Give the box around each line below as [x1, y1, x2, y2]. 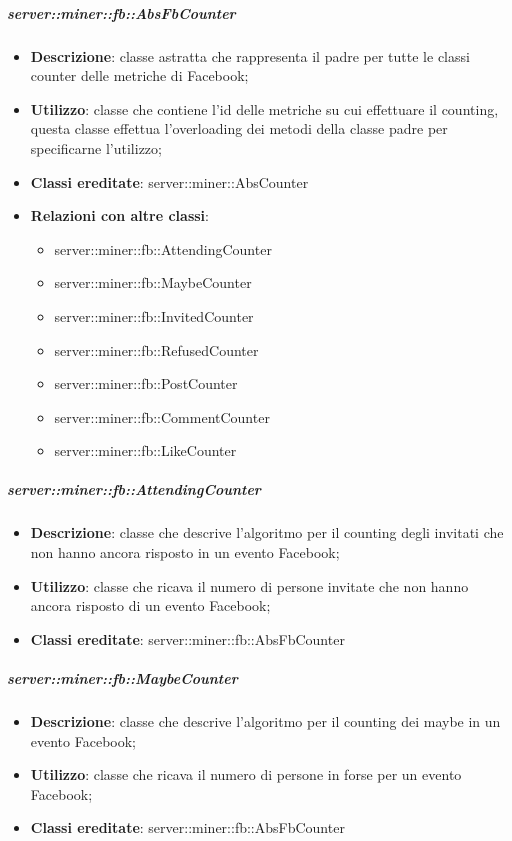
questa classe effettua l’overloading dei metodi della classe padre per [30, 118, 448, 139]
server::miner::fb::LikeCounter [54, 440, 237, 461]
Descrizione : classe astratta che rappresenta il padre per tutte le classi [30, 45, 470, 66]
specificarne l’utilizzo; [30, 137, 162, 158]
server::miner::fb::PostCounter [54, 373, 238, 394]
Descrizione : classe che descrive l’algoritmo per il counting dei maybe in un [30, 710, 501, 731]
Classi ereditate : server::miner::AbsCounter [30, 171, 309, 192]
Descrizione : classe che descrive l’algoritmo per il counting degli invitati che [30, 522, 504, 543]
